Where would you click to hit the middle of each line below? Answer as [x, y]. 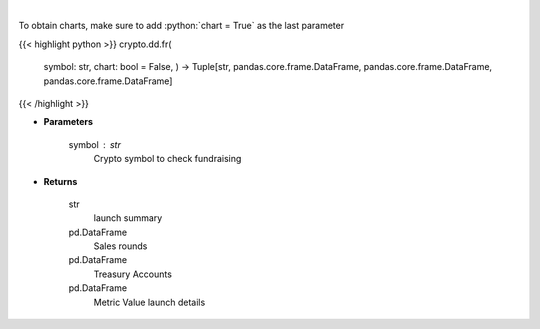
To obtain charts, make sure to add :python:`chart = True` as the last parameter [181, 26]
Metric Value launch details [149, 302]
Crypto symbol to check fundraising [167, 159]
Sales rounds [120, 246]
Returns [60, 181]
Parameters [68, 122]
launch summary [128, 218]
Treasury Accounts [132, 274]
